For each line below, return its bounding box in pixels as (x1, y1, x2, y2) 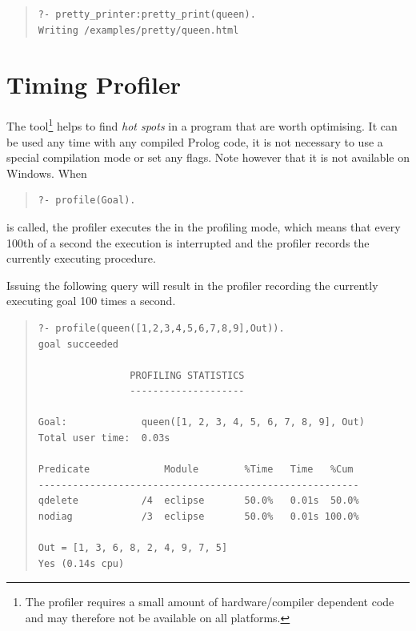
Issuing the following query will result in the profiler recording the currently (6, 276, 378, 293)
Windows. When (6, 164, 87, 181)
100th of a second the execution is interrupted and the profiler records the (6, 234, 370, 251)
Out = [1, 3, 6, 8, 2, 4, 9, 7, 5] (38, 542, 228, 554)
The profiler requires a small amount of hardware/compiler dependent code (25, 593, 394, 610)
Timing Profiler (6, 68, 182, 101)
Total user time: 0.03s (38, 432, 170, 444)
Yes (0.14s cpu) (38, 557, 125, 569)
